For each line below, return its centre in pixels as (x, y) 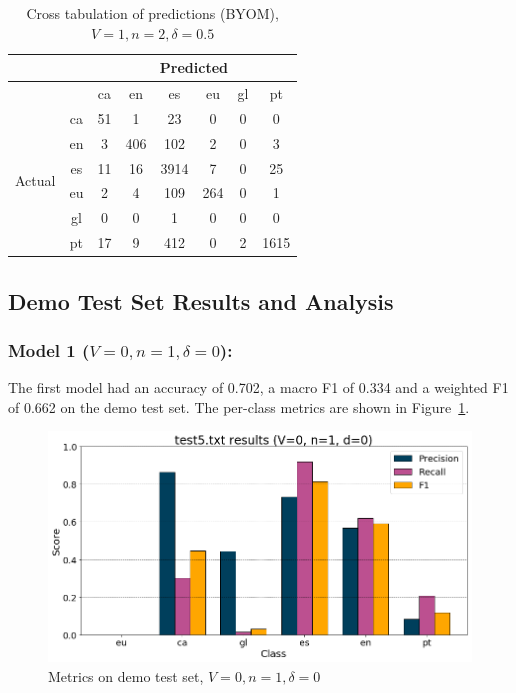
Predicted (193, 67)
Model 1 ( (49, 349)
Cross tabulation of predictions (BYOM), (152, 13)
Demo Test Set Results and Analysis (201, 300)
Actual (35, 179)
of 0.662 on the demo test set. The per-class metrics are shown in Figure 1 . (239, 406)
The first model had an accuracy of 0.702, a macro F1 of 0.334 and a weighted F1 (258, 387)
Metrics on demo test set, (126, 676)
